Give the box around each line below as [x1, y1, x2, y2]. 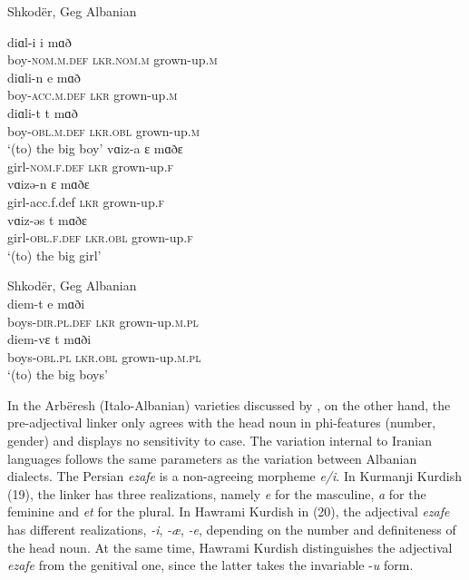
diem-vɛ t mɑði [7, 329, 92, 349]
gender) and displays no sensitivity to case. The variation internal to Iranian [7, 431, 433, 450]
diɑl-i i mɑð [7, 32, 72, 51]
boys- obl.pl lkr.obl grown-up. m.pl [7, 347, 201, 366]
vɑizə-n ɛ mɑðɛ [7, 174, 90, 193]
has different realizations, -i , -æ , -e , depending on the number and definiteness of [7, 520, 456, 539]
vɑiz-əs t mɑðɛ [7, 210, 87, 229]
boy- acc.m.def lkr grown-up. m [7, 85, 178, 104]
